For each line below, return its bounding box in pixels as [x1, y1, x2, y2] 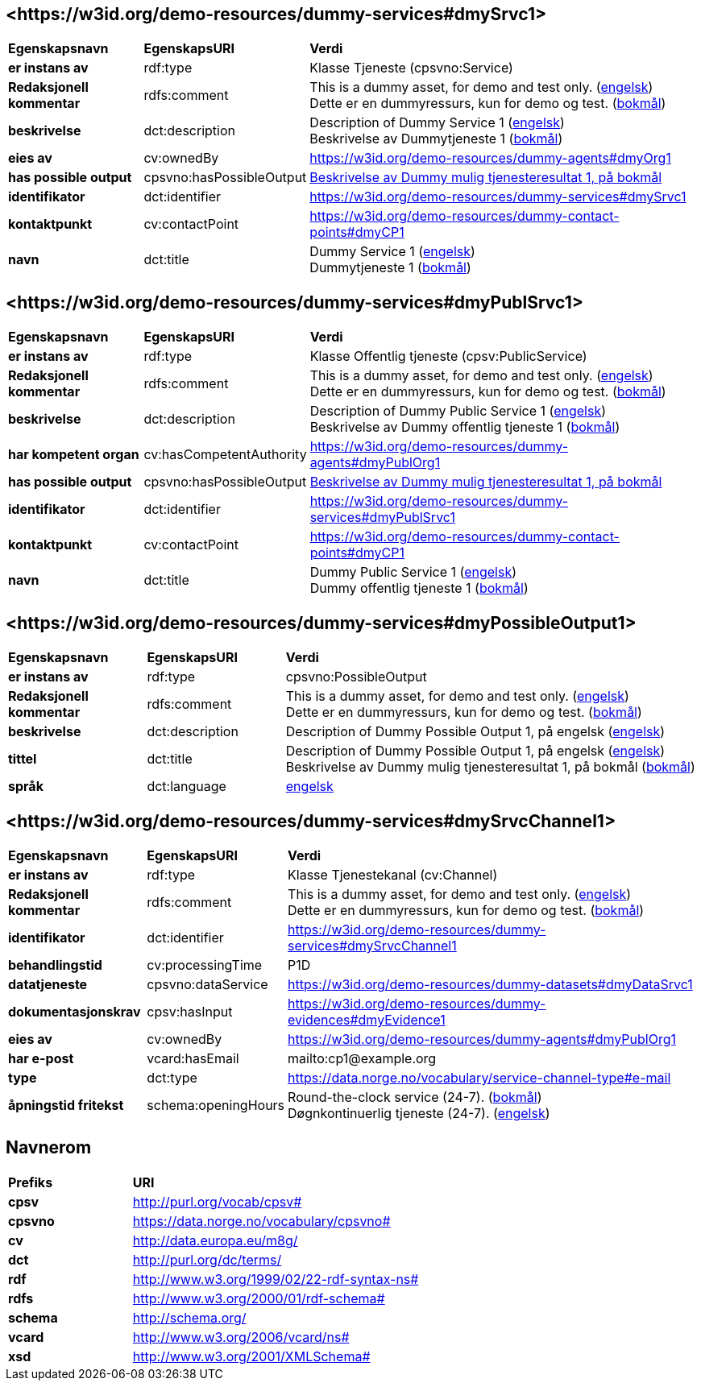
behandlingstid [8, 956, 102, 973]
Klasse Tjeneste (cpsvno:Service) [309, 60, 513, 77]
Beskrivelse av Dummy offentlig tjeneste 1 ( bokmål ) [309, 419, 620, 436]
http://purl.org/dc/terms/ [132, 1251, 282, 1268]
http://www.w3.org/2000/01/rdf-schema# [132, 1290, 385, 1306]
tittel [8, 751, 37, 768]
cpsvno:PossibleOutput [285, 669, 427, 685]
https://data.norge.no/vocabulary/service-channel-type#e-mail [288, 1069, 671, 1086]
